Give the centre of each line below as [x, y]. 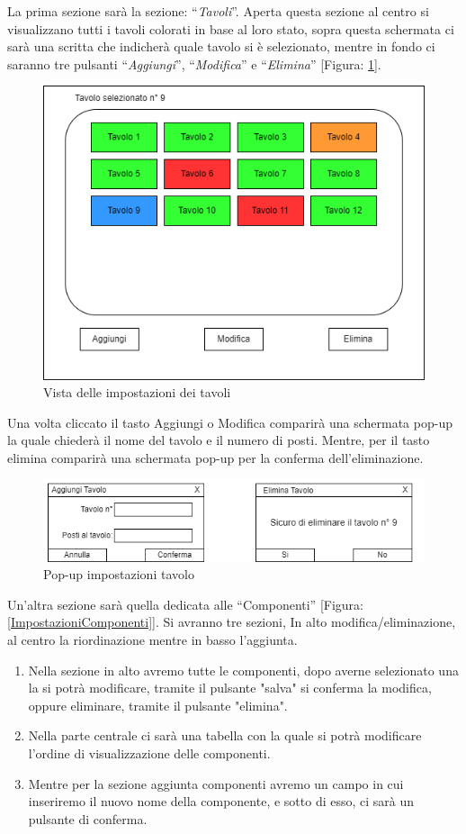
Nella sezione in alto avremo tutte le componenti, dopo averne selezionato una [243, 670]
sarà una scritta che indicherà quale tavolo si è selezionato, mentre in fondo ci [221, 46]
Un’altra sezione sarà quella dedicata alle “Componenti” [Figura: [185, 604]
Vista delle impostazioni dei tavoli [137, 392]
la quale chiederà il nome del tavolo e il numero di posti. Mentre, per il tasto [219, 440]
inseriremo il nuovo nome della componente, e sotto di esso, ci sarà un [221, 801]
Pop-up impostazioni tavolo [119, 574]
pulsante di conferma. [88, 818]
